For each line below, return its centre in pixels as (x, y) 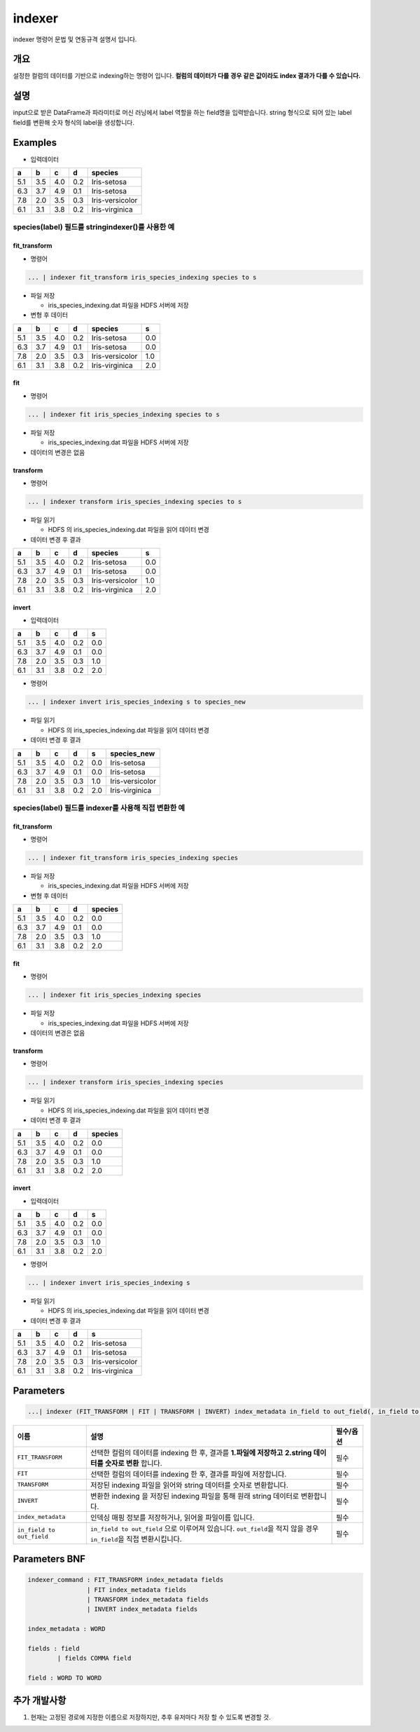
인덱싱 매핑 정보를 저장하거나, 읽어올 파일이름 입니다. (172, 1518)
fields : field (54, 1649)
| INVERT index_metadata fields (142, 1609)
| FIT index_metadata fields (136, 1590)
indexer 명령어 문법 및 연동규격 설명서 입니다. (75, 39)
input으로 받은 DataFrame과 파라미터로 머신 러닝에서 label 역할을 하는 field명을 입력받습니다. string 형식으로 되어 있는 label (182, 113)
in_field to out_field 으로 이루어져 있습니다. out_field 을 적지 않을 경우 (204, 1528)
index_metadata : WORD (66, 1629)
